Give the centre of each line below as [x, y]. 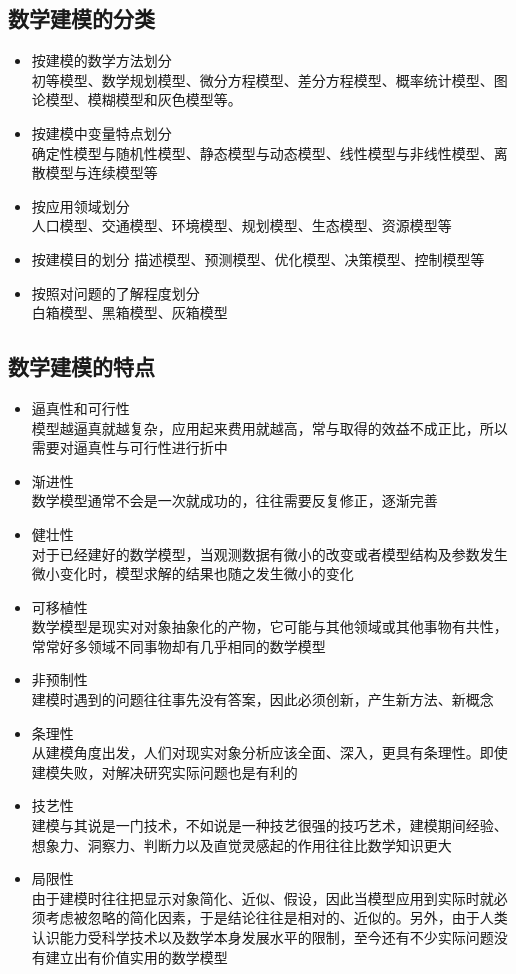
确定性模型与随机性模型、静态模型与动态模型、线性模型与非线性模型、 [262, 152]
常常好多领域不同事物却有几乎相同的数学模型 [178, 645]
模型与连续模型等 [101, 172]
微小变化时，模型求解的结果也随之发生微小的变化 [192, 573]
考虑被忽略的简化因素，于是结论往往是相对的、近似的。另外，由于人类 [276, 917]
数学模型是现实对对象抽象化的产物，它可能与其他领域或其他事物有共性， [269, 626]
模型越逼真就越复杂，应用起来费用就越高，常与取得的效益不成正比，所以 [269, 427]
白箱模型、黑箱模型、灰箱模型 [129, 312]
